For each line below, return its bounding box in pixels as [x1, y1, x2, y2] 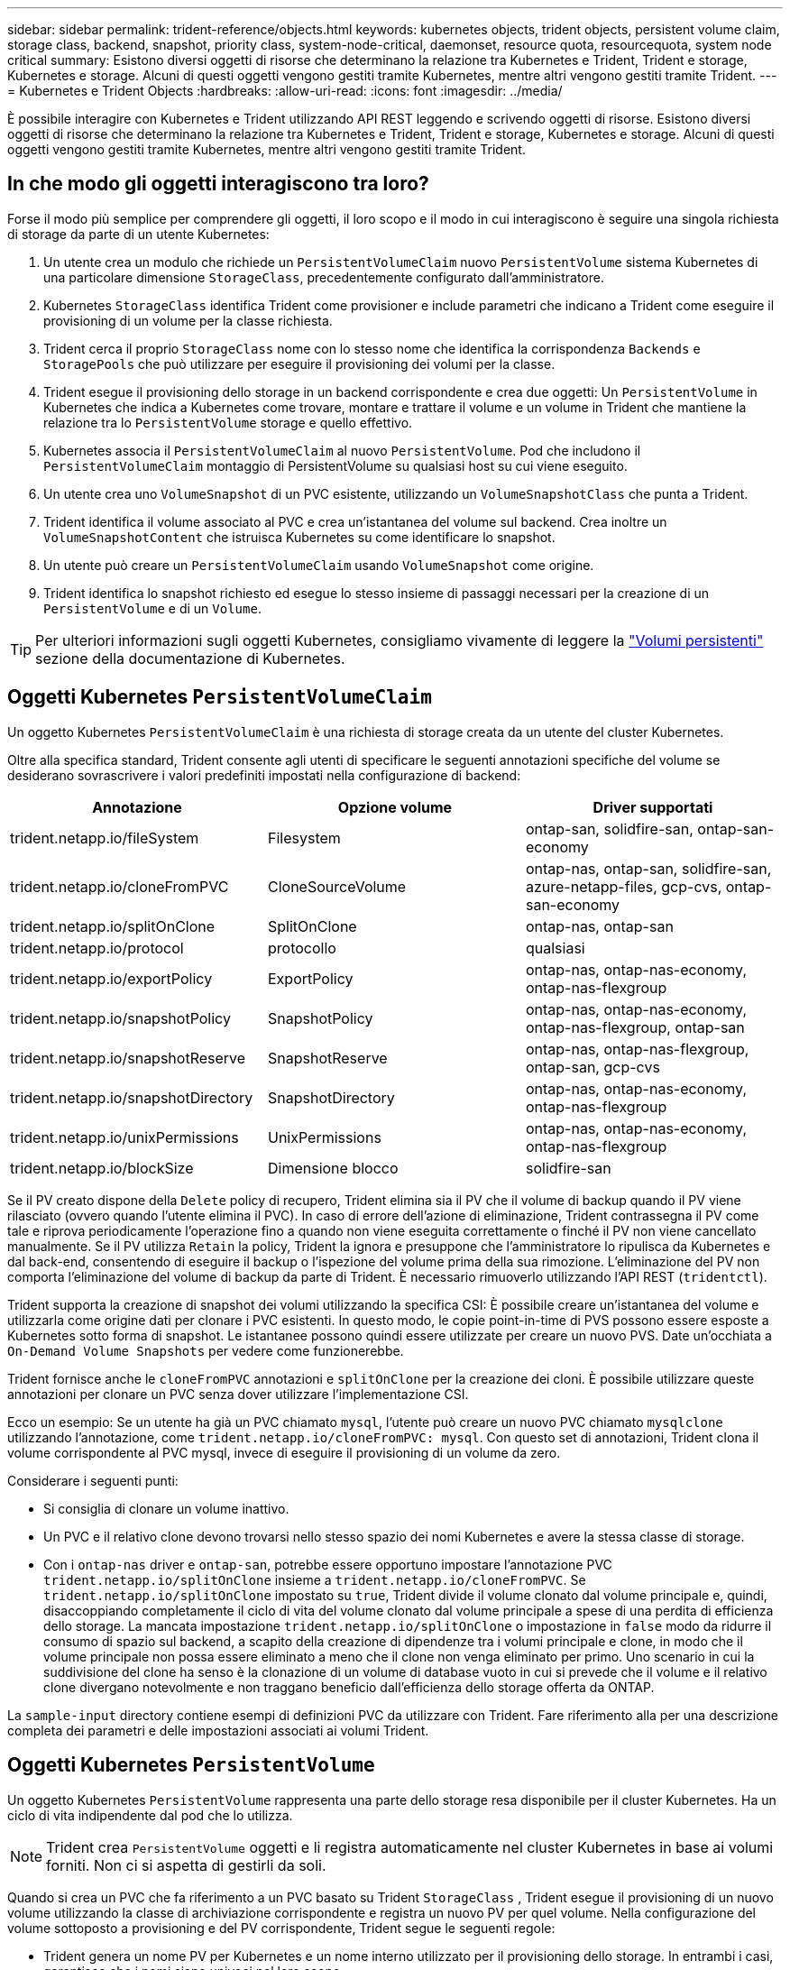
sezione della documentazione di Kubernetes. [35, 649, 345, 667]
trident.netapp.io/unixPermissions [10, 1128, 239, 1146]
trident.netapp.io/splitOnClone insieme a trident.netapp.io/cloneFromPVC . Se [43, 1571, 586, 1588]
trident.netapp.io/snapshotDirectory [10, 1088, 253, 1107]
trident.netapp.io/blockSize [10, 1158, 194, 1177]
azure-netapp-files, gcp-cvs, [525, 877, 722, 896]
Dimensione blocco [267, 1158, 399, 1177]
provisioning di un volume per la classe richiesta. [43, 312, 333, 328]
